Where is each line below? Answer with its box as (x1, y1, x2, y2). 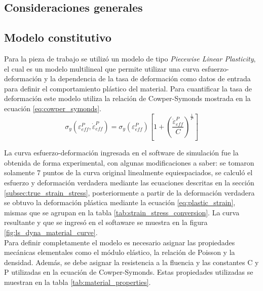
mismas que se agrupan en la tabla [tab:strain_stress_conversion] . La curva (4, 207, 240, 217)
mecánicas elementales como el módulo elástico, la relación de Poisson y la (4, 247, 235, 257)
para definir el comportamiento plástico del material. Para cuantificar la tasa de (4, 83, 252, 93)
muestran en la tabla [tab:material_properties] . (4, 276, 151, 287)
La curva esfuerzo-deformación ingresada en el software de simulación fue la (4, 147, 239, 158)
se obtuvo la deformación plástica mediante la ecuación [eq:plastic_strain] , (4, 197, 236, 208)
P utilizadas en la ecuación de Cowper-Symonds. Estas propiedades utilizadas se (4, 267, 253, 277)
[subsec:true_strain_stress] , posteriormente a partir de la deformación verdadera (4, 187, 255, 198)
